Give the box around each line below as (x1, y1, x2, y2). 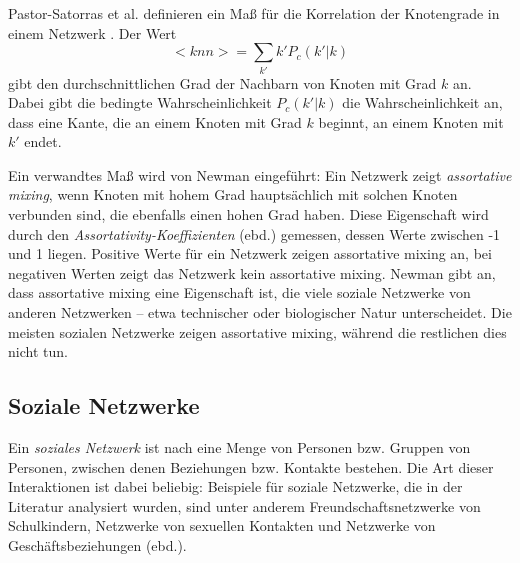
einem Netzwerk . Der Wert (8, 22, 177, 43)
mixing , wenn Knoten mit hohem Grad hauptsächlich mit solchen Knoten (8, 184, 458, 205)
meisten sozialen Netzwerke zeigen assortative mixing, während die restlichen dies (8, 321, 507, 342)
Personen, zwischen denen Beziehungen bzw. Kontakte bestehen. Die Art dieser (8, 456, 494, 477)
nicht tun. (8, 341, 68, 362)
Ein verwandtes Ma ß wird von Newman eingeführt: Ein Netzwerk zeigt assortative (8, 164, 512, 185)
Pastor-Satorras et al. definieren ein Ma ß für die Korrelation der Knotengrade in (8, 3, 500, 23)
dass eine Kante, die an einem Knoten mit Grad (8, 111, 302, 132)
